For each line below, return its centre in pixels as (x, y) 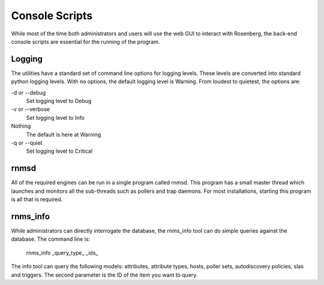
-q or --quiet (27, 142)
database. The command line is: (50, 239)
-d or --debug (28, 92)
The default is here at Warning (64, 134)
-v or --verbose (31, 109)
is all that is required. (37, 199)
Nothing (21, 126)
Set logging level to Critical (59, 151)
